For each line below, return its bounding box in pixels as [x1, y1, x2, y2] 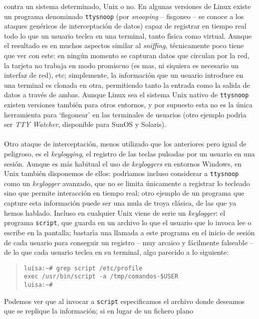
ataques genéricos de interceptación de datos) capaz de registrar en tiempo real [4, 21, 246, 31]
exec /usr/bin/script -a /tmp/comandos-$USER [24, 273, 178, 280]
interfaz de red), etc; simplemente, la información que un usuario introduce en [4, 70, 243, 80]
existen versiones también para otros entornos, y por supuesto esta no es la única [4, 99, 252, 110]
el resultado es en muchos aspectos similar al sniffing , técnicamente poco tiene [4, 40, 244, 51]
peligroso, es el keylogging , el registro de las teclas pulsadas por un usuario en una [4, 148, 255, 159]
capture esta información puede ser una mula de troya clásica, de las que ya [4, 198, 236, 208]
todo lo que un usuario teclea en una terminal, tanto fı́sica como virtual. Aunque [4, 30, 252, 41]
